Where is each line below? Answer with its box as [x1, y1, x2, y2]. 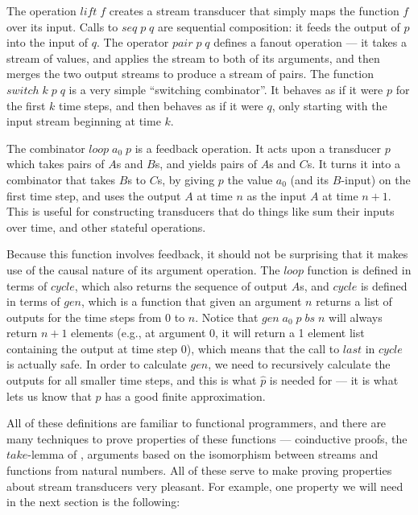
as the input [246, 187, 307, 204]
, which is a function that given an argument [81, 293, 302, 310]
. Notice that [195, 308, 259, 325]
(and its [290, 171, 329, 187]
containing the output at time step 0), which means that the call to [6, 340, 340, 356]
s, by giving [157, 171, 215, 187]
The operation [6, 2, 77, 19]
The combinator [6, 139, 85, 156]
